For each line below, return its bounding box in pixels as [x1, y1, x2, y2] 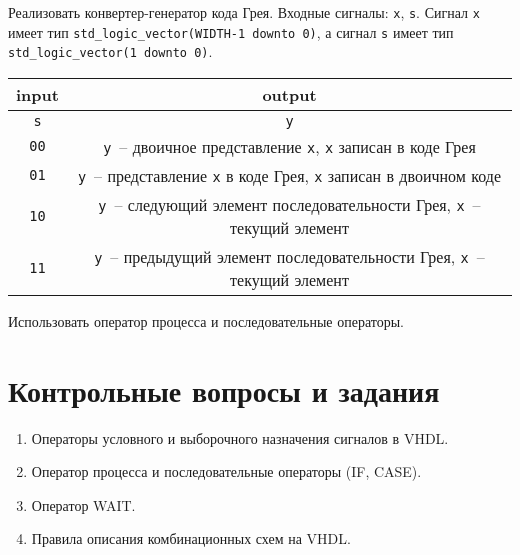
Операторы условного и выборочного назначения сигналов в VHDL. [31, 427, 449, 448]
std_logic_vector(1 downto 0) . [8, 41, 213, 62]
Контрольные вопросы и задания [8, 369, 440, 410]
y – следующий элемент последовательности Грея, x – [98, 192, 481, 216]
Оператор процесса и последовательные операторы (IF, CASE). [31, 461, 422, 482]
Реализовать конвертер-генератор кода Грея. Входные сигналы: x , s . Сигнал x [8, 2, 480, 22]
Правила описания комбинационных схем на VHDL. [31, 528, 351, 549]
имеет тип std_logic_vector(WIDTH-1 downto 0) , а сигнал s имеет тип [8, 21, 454, 42]
